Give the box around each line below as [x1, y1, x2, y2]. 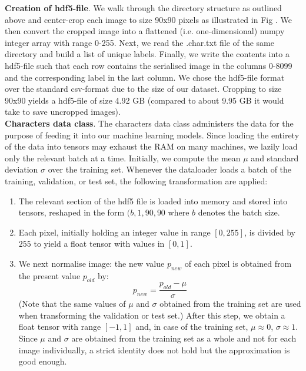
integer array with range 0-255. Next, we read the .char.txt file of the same [5, 36, 274, 48]
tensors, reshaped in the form [18, 206, 125, 218]
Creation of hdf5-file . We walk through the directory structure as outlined [5, 2, 282, 14]
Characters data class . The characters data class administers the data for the [5, 117, 294, 129]
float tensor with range [18, 320, 101, 333]
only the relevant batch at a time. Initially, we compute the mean [5, 151, 241, 164]
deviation [5, 163, 38, 175]
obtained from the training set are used [159, 297, 301, 310]
